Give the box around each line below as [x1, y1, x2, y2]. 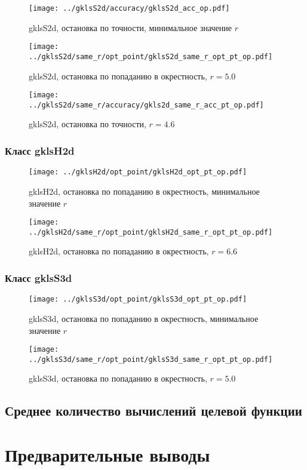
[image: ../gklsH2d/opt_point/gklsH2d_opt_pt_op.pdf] [29, 168, 247, 177]
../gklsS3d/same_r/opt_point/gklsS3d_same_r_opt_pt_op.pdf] [29, 355, 273, 364]
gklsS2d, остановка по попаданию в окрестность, [29, 69, 207, 82]
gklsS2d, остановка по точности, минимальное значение [29, 21, 232, 33]
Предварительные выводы [5, 442, 210, 466]
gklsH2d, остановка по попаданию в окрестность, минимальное [29, 185, 260, 197]
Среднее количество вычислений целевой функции [5, 401, 302, 420]
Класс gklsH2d [5, 143, 75, 158]
